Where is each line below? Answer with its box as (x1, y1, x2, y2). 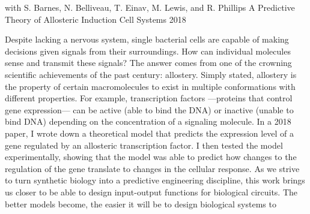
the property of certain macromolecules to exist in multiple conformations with (5, 80, 296, 92)
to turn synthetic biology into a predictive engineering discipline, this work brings (5, 174, 305, 186)
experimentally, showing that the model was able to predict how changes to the (5, 150, 297, 163)
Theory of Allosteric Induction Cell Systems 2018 (5, 13, 186, 25)
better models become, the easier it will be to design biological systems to (5, 197, 276, 210)
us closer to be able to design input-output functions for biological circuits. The (5, 185, 298, 198)
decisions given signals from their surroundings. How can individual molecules (5, 44, 291, 57)
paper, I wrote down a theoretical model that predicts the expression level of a (5, 126, 294, 139)
